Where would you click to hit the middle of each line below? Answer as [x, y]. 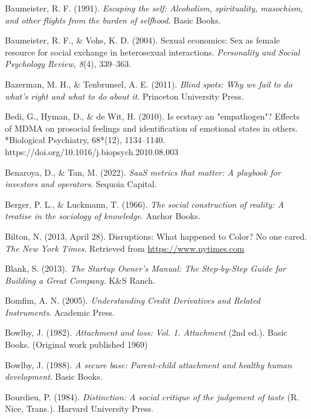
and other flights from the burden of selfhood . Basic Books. [113, 20]
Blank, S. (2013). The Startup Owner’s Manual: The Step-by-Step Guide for [146, 268]
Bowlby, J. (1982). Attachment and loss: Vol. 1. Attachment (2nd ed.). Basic [146, 332]
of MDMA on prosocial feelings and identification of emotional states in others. [151, 128]
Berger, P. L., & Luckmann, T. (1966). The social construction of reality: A [145, 204]
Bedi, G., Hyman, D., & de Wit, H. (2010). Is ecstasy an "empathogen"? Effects [152, 116]
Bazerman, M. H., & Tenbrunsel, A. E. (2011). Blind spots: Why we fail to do [149, 84]
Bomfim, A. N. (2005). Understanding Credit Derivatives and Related [133, 300]
